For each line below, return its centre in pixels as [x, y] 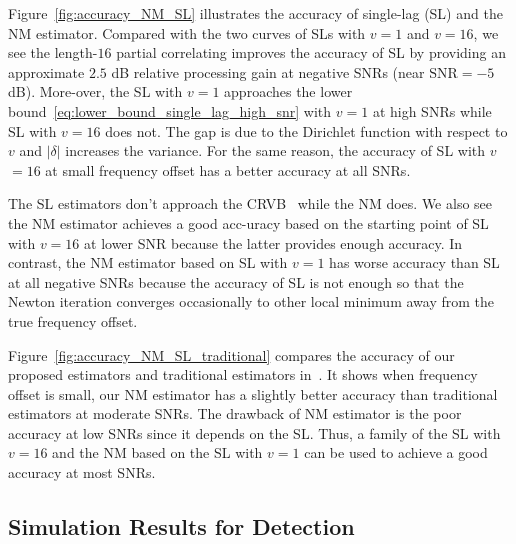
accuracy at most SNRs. [82, 472]
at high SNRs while [432, 110]
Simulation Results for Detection [181, 526]
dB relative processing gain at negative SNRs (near [268, 71]
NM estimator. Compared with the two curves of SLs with [187, 32]
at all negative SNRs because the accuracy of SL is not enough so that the [236, 281]
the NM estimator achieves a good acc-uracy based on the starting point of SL [248, 222]
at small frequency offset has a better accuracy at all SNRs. [228, 169]
